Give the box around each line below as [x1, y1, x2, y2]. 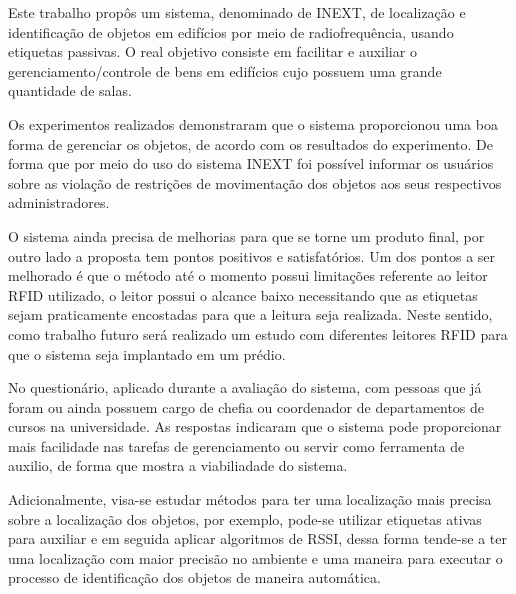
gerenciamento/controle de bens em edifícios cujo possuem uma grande [8, 60, 442, 81]
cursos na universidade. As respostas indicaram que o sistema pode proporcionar [8, 416, 502, 437]
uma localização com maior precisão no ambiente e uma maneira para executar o [8, 547, 503, 568]
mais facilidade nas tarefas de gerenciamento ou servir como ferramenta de [8, 435, 465, 456]
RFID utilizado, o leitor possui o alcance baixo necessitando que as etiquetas [8, 284, 478, 305]
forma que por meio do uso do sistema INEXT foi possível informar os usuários [8, 153, 494, 174]
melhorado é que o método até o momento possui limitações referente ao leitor [8, 265, 488, 286]
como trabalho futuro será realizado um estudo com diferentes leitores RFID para [8, 323, 508, 344]
